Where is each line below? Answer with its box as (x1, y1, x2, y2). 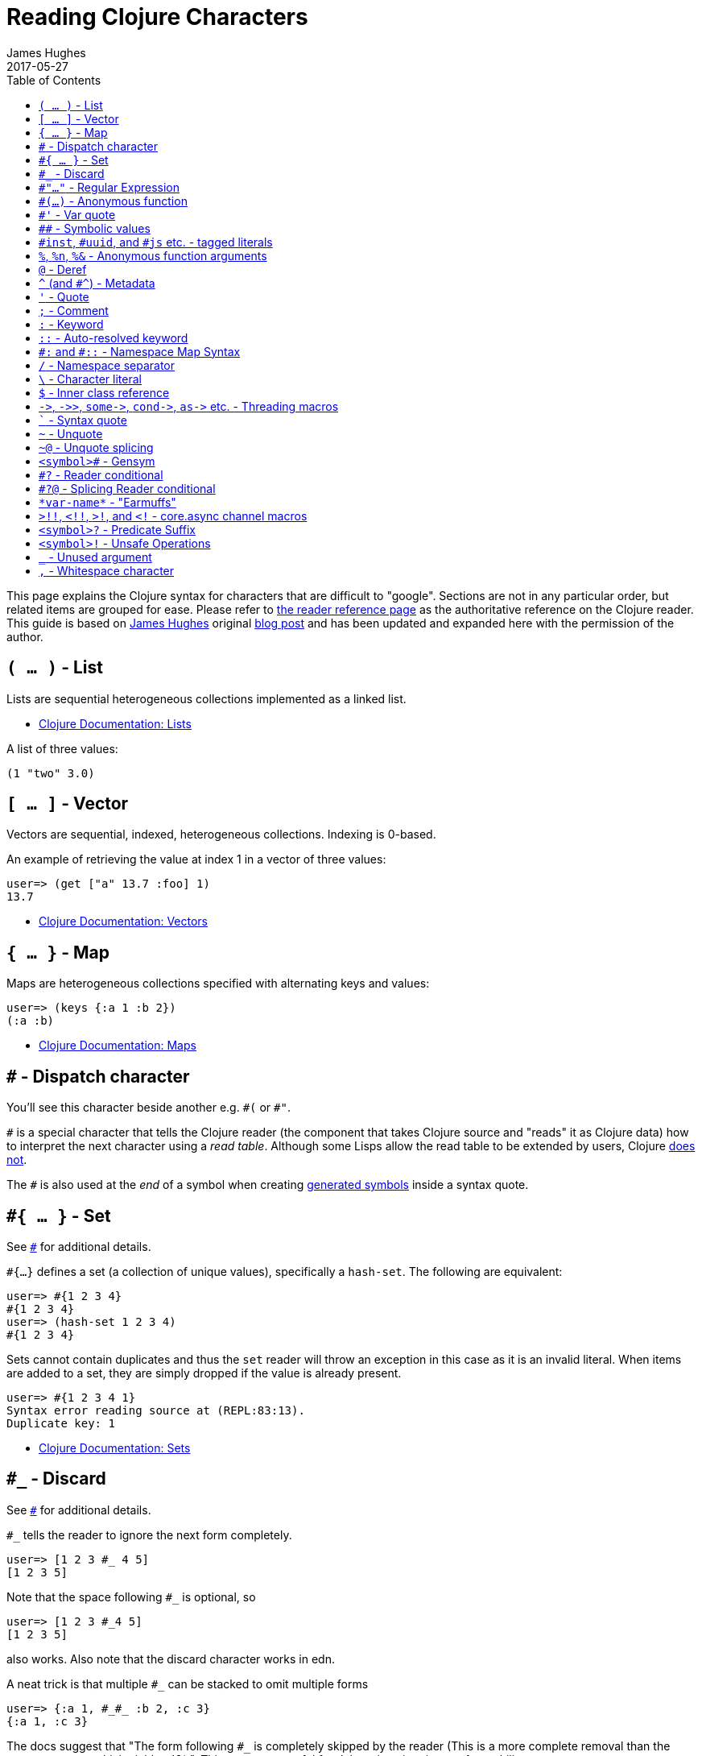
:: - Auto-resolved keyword (39, 330, 188, 345)
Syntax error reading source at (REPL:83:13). (6, 1403, 305, 1417)
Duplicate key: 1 (6, 1416, 115, 1430)
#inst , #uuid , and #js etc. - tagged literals (39, 234, 273, 249)
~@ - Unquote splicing (39, 440, 154, 454)
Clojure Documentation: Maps (39, 1038, 196, 1053)
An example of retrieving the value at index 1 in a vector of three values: (6, 852, 386, 867)
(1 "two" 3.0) (6, 766, 95, 780)
